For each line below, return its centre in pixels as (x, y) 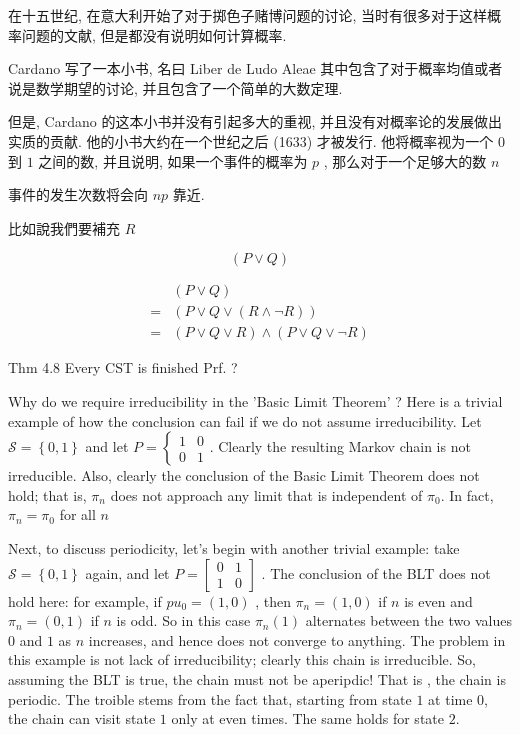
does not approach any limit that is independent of (266, 494)
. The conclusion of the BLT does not (376, 572)
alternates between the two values (408, 620)
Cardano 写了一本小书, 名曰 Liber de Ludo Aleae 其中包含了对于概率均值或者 (255, 68)
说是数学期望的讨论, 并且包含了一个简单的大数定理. (175, 87)
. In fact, (467, 494)
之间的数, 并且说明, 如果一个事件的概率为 (173, 160)
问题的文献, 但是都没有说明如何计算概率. (154, 34)
